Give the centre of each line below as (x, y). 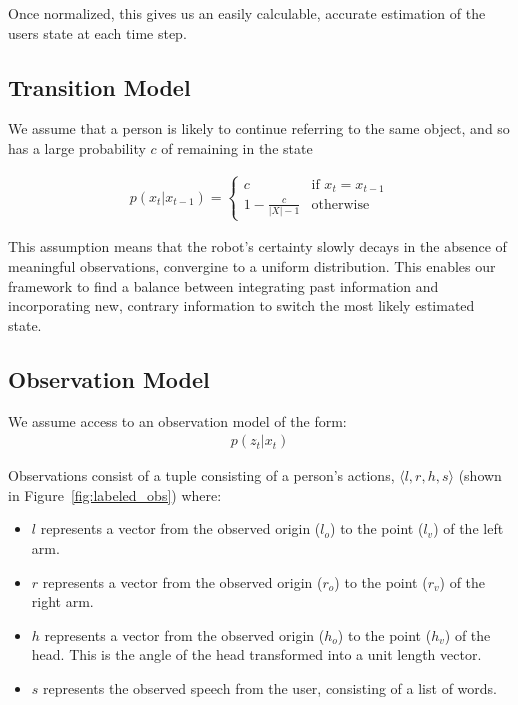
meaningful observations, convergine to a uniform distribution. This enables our (252, 266)
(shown (480, 475)
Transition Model (99, 86)
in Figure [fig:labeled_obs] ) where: (115, 494)
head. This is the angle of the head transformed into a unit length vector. (256, 654)
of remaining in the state (237, 147)
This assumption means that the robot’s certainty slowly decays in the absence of (257, 246)
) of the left (468, 528)
